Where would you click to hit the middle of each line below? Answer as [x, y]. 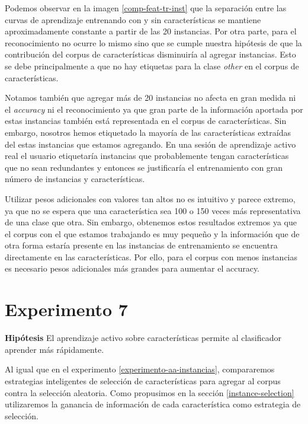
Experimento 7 [66, 309]
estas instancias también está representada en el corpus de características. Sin [146, 121]
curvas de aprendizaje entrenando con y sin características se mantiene [133, 19]
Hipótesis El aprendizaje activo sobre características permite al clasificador [143, 338]
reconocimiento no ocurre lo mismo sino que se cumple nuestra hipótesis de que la [153, 42]
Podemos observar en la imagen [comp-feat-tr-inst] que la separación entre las [146, 8]
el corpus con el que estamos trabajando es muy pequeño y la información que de [152, 233]
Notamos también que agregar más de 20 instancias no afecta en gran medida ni [150, 98]
